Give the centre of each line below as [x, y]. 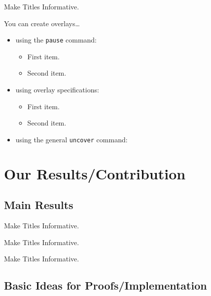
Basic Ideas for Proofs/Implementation [105, 285]
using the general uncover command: [71, 139]
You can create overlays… [42, 23]
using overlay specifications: [57, 90]
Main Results [39, 205]
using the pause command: [56, 40]
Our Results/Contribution [95, 173]
